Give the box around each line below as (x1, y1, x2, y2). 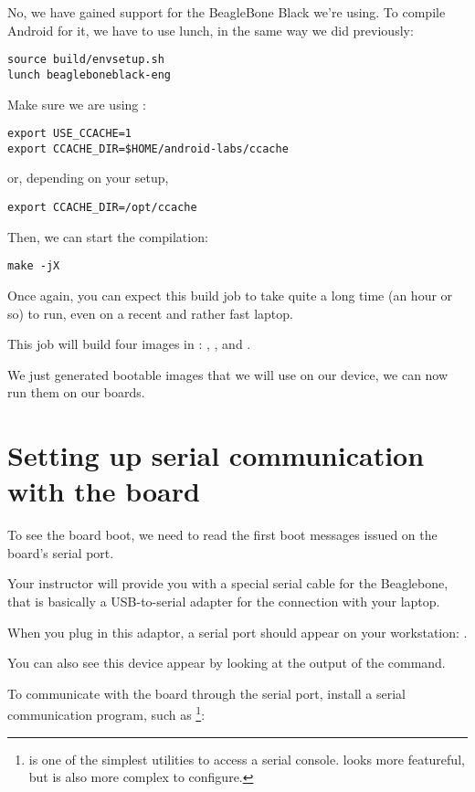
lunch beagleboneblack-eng (7, 68, 171, 81)
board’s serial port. (7, 543, 114, 562)
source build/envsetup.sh (7, 53, 164, 67)
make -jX (7, 259, 60, 273)
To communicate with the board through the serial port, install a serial (7, 683, 406, 702)
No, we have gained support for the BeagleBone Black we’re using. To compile (7, 3, 446, 21)
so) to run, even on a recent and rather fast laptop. (7, 303, 293, 322)
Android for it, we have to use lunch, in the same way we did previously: (7, 20, 414, 39)
